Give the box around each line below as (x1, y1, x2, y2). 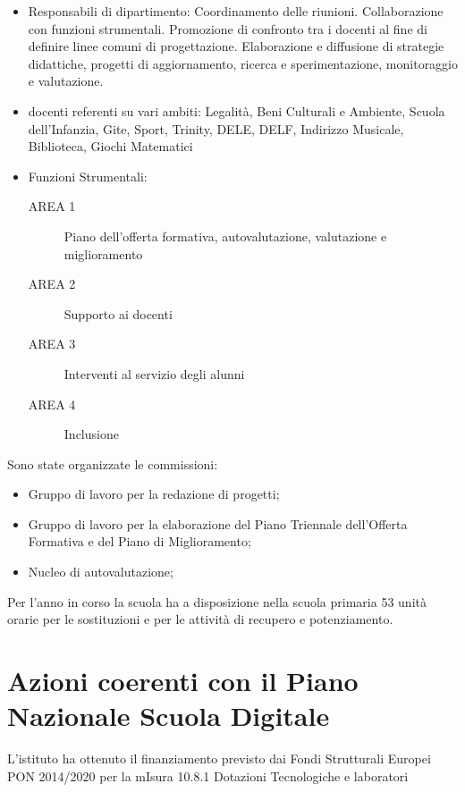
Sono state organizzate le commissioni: (7, 454, 218, 473)
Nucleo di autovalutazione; (28, 562, 173, 581)
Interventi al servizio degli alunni (63, 364, 245, 383)
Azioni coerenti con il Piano (7, 662, 359, 699)
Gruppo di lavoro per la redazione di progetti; (28, 484, 280, 503)
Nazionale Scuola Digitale (7, 697, 330, 734)
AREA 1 (28, 197, 76, 215)
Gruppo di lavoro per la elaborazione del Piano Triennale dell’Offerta (28, 514, 408, 533)
